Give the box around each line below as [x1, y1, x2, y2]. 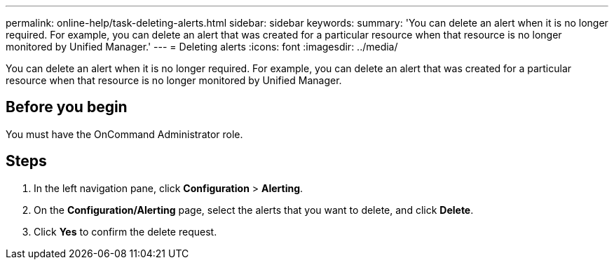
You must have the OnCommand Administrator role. [6, 128, 243, 140]
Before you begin [6, 98, 128, 116]
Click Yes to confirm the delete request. [34, 225, 217, 238]
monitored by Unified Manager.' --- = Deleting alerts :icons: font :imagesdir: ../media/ [6, 41, 398, 53]
